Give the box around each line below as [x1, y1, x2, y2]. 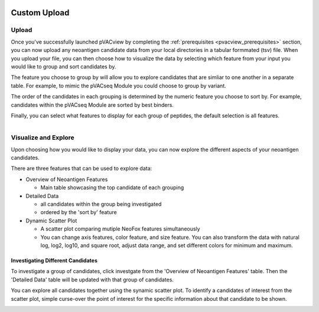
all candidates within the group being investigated [40, 201, 162, 208]
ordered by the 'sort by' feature [40, 209, 118, 216]
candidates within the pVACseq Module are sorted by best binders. [11, 101, 174, 109]
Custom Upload [11, 8, 70, 18]
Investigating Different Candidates [11, 257, 97, 264]
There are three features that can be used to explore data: [11, 165, 152, 172]
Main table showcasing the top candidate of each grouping [40, 184, 184, 191]
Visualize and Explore [11, 133, 75, 142]
